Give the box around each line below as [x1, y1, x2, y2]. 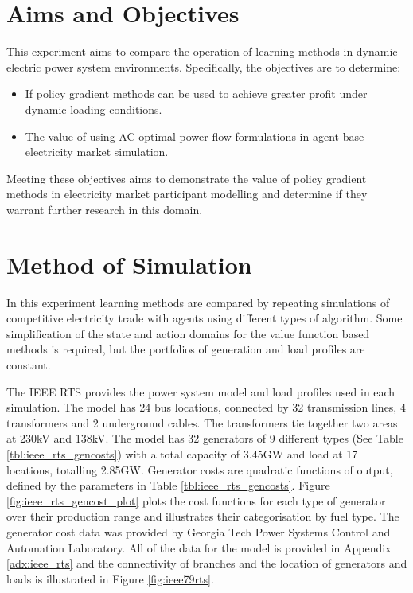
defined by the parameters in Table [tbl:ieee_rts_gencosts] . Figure [6, 477, 330, 494]
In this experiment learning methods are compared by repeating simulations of [6, 294, 390, 310]
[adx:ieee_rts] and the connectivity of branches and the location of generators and [6, 555, 407, 572]
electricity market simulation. [25, 143, 169, 160]
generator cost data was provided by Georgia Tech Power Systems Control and [6, 523, 391, 540]
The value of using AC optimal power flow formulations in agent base [25, 127, 364, 144]
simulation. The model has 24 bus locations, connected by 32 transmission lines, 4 [6, 399, 406, 415]
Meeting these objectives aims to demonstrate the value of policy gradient [6, 170, 367, 186]
